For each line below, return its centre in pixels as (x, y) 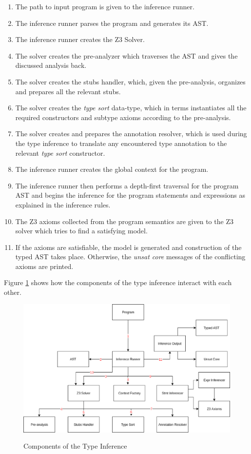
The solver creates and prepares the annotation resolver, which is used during (131, 134)
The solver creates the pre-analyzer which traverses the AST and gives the (126, 55)
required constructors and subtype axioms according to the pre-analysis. (123, 117)
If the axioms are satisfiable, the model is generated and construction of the (128, 247)
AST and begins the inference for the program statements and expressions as (130, 195)
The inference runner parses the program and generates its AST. (112, 23)
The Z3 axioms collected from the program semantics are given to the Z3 (124, 221)
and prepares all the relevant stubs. (68, 91)
